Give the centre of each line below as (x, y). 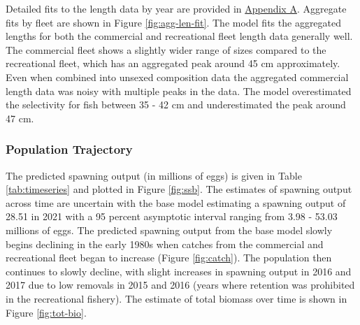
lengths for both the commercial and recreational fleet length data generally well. (179, 36)
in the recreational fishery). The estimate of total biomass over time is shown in (177, 298)
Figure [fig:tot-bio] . (46, 312)
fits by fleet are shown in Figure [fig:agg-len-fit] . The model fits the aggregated (174, 22)
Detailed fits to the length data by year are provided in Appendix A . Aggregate (176, 8)
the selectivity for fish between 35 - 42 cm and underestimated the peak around (176, 104)
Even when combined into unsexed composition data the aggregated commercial (177, 77)
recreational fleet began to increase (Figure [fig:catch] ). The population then (169, 258)
